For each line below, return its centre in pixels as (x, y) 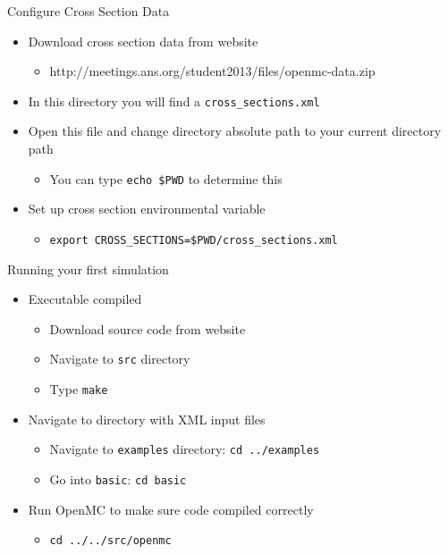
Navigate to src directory (120, 359)
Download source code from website (148, 328)
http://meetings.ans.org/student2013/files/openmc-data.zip (212, 71)
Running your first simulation (88, 269)
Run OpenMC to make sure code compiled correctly (171, 509)
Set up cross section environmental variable (147, 209)
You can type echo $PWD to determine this (166, 178)
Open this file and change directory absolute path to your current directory (235, 131)
